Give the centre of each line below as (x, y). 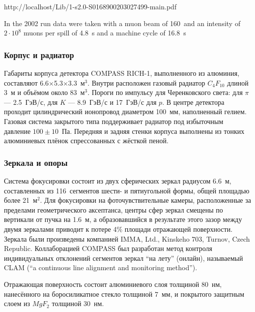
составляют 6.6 (27, 82)
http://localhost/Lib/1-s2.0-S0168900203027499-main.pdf (90, 6)
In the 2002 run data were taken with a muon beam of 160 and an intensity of (122, 23)
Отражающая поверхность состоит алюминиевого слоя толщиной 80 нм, (113, 284)
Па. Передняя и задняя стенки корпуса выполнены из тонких (153, 131)
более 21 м (21, 200)
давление (17, 131)
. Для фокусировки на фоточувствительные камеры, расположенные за (145, 200)
